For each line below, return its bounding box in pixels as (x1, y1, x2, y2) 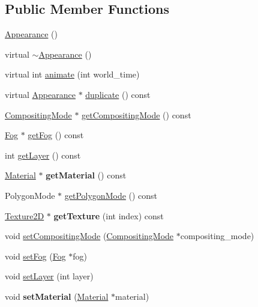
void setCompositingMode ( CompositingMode (5, 229, 174, 242)
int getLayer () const (5, 148, 81, 161)
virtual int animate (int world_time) (5, 68, 140, 81)
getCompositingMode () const (82, 108, 191, 121)
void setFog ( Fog (5, 249, 66, 262)
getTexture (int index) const (53, 209, 164, 222)
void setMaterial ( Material (5, 290, 109, 302)
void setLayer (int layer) (5, 270, 94, 282)
